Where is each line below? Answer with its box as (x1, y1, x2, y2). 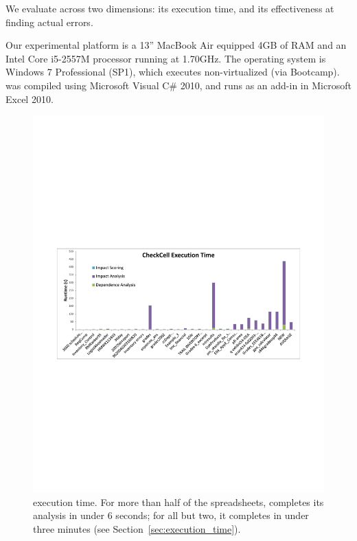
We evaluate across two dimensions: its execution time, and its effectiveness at (5, 1, 334, 15)
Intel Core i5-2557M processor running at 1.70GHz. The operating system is (5, 51, 326, 65)
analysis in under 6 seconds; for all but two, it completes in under (33, 508, 309, 522)
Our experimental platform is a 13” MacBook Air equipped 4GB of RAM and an (5, 38, 347, 52)
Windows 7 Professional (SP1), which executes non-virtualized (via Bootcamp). (5, 65, 340, 79)
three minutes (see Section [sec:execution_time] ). (33, 521, 241, 536)
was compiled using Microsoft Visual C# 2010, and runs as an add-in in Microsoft (5, 78, 352, 92)
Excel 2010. (5, 91, 54, 106)
